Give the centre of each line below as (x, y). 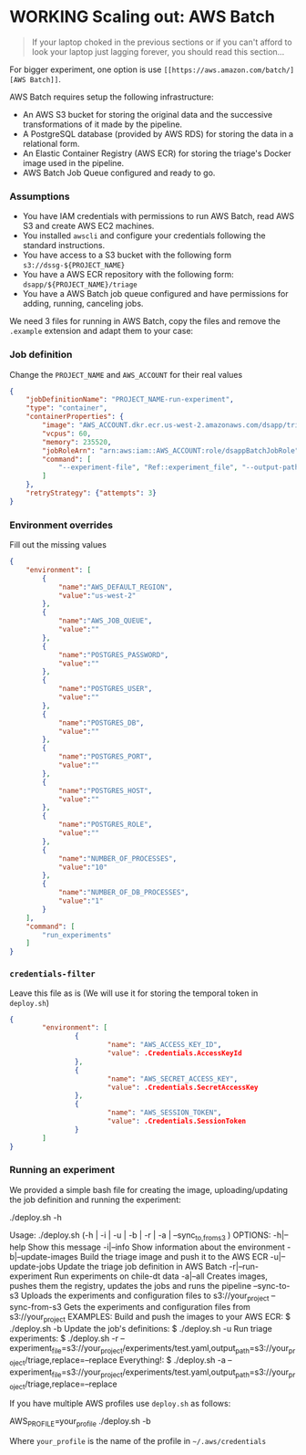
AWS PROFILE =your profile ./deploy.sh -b (81, 1423)
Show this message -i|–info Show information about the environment (156, 1247)
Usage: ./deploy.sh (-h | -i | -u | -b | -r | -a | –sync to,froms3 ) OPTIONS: (140, 1236)
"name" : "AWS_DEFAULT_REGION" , (115, 587)
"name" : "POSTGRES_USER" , (105, 689)
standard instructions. (64, 246)
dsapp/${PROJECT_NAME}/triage (80, 285)
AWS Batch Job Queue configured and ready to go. (119, 173)
